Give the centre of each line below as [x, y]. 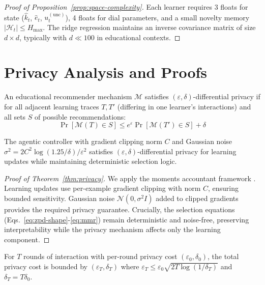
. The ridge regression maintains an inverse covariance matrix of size [149, 27]
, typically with [43, 37]
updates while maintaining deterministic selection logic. [91, 161]
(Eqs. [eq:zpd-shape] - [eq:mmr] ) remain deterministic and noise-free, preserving [127, 219]
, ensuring [224, 188]
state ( [14, 17]
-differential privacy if [227, 96]
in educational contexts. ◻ [139, 37]
